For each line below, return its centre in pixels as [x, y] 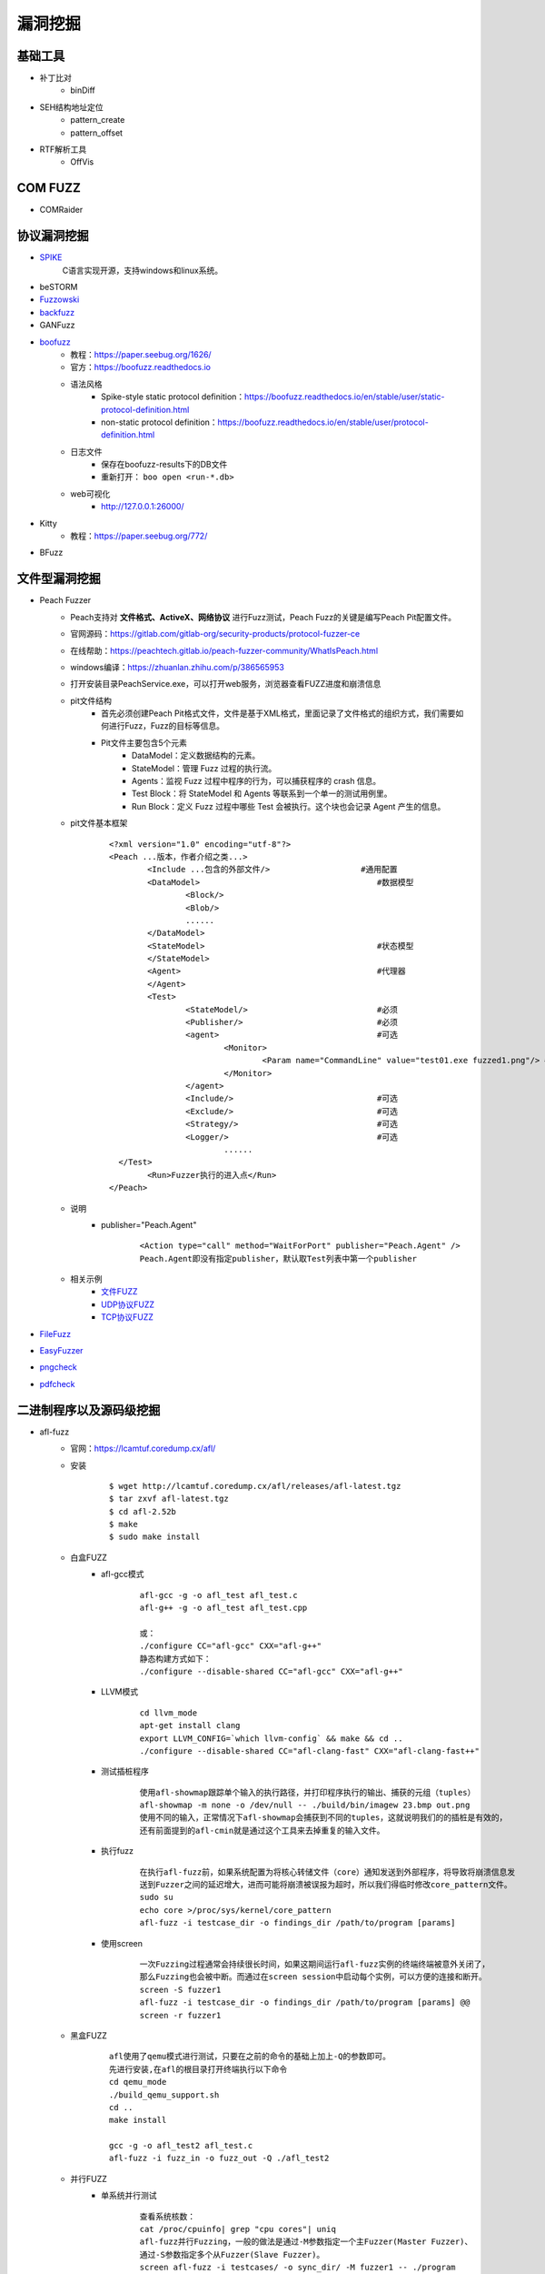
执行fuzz [117, 1851]
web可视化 [90, 493]
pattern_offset [96, 133]
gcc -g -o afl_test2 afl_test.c [181, 2146]
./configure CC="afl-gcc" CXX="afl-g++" [231, 1646]
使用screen [122, 1943]
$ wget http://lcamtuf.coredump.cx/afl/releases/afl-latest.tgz [255, 1486]
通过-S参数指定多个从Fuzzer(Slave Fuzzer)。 [232, 2254]
